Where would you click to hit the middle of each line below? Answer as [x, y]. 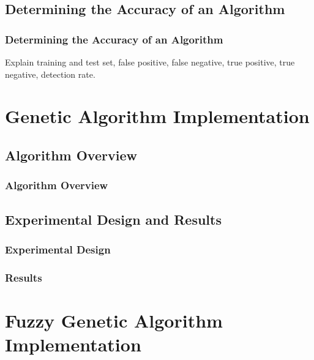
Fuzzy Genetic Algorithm [114, 320]
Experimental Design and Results [113, 219]
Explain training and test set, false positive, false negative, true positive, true [150, 62]
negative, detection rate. [50, 74]
